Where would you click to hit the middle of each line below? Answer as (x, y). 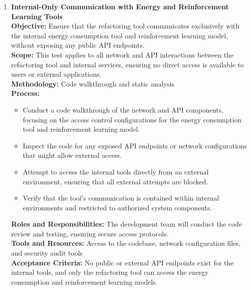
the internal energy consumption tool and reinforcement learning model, (120, 35)
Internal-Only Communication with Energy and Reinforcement (120, 6)
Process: (25, 93)
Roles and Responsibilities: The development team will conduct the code (126, 224)
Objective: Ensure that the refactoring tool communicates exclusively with (125, 26)
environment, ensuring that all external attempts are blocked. (115, 181)
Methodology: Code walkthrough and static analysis (93, 83)
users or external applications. (56, 74)
